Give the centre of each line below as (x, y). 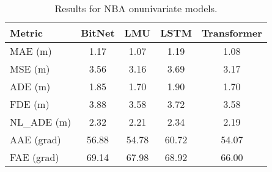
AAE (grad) (35, 139)
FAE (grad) (35, 157)
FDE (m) (30, 104)
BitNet (98, 33)
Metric (26, 33)
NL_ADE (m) (41, 122)
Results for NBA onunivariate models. (136, 8)
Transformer (232, 33)
